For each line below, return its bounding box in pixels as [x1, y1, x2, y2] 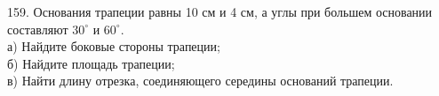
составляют [7, 19, 68, 38]
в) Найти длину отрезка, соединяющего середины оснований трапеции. [7, 71, 394, 90]
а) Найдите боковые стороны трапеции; [7, 37, 220, 55]
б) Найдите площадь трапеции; [7, 54, 175, 72]
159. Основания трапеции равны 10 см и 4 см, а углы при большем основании [7, 3, 433, 20]
